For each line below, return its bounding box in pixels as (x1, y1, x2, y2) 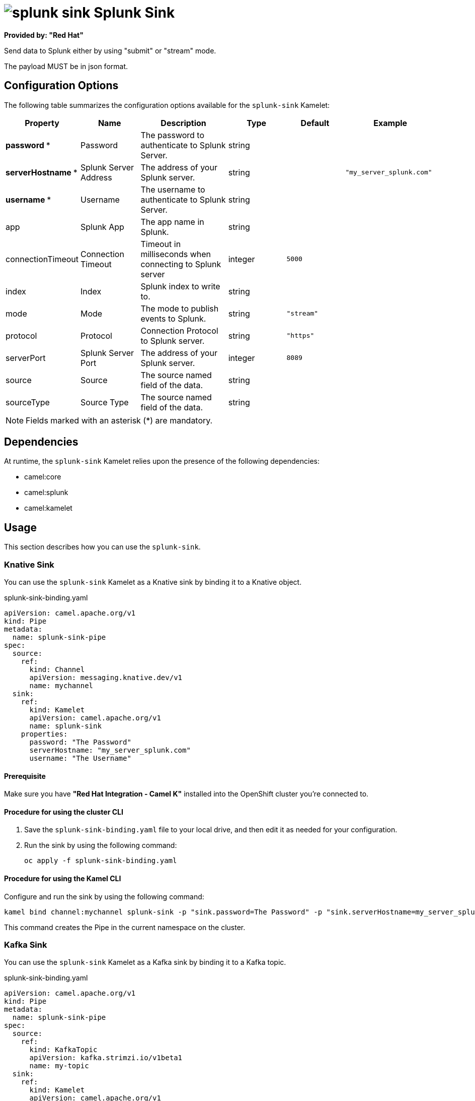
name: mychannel (29, 682, 94, 690)
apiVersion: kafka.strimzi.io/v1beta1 (29, 1054, 183, 1062)
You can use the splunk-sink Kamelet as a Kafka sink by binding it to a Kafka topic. (4, 958, 286, 967)
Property (25, 117, 59, 128)
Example (373, 117, 408, 128)
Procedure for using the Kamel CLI (4, 874, 121, 883)
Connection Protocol (140, 325, 218, 336)
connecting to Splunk (140, 259, 221, 269)
